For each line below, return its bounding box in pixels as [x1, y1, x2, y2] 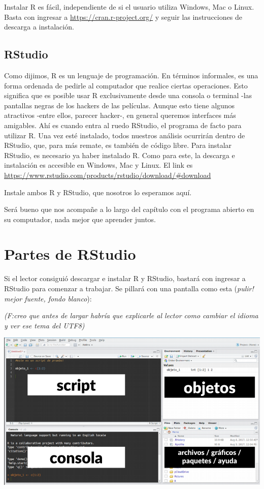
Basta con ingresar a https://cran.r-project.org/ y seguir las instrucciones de [4, 11, 242, 22]
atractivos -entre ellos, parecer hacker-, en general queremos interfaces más [4, 110, 236, 120]
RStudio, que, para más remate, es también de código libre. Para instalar [4, 140, 232, 150]
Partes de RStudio [4, 243, 136, 264]
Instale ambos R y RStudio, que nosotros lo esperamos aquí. [4, 187, 192, 197]
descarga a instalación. [4, 21, 74, 32]
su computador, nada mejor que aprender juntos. [4, 213, 156, 224]
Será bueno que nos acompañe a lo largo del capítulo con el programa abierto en [4, 204, 254, 215]
